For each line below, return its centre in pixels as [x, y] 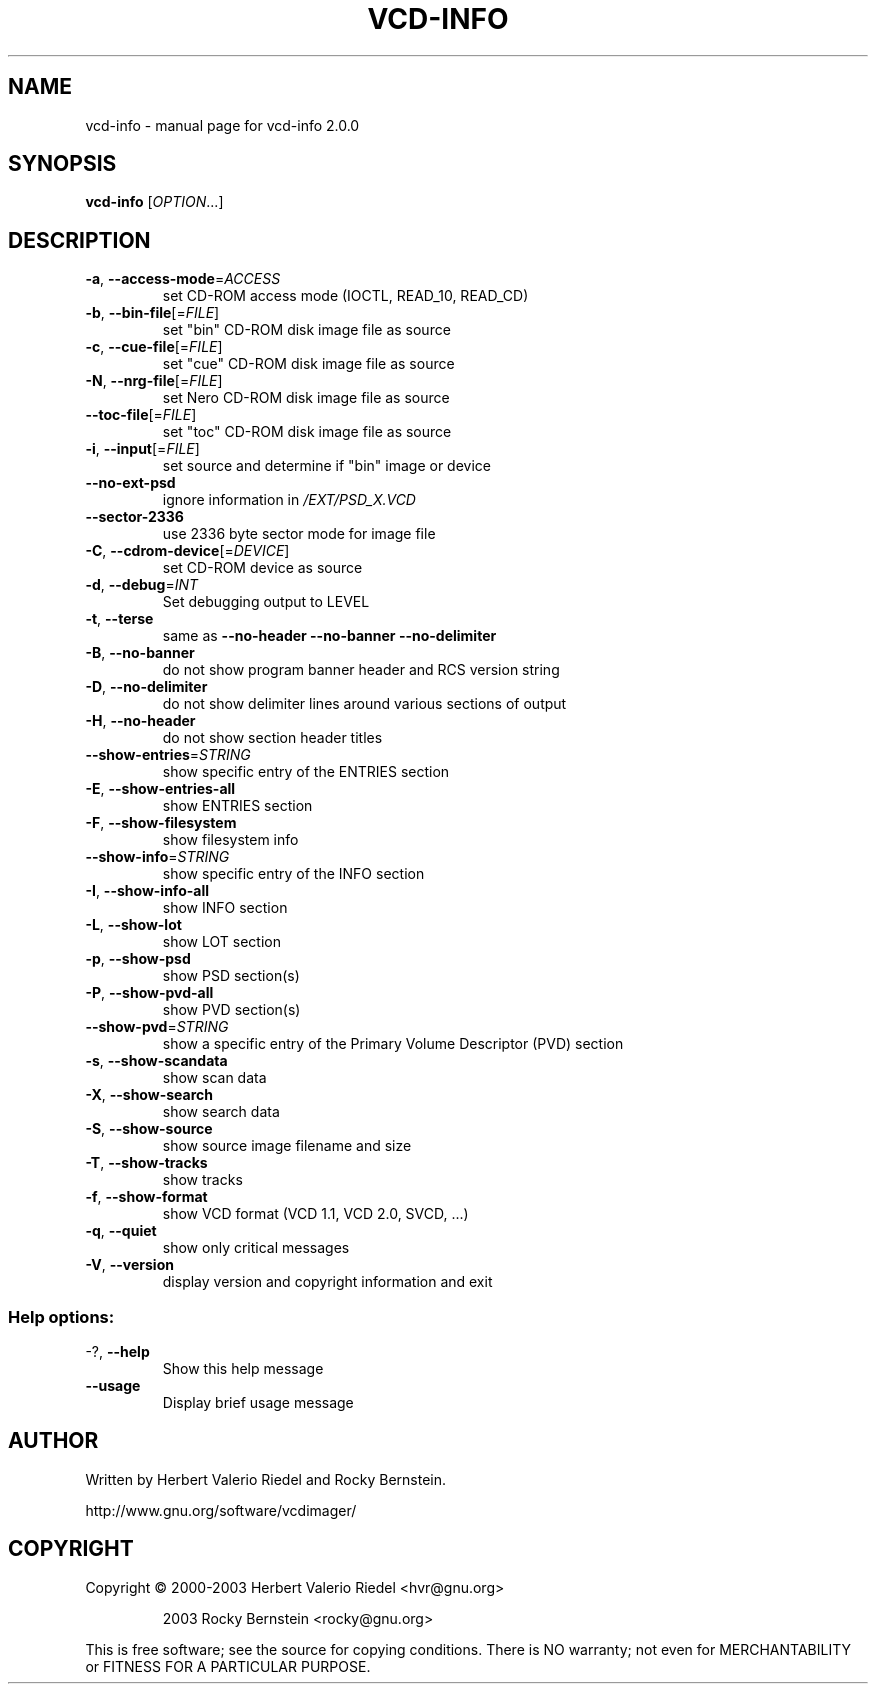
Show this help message [243, 1369]
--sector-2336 [134, 517]
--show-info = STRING [157, 857]
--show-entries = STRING [168, 755]
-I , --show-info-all [147, 891]
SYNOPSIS [62, 164]
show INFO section [225, 908]
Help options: [61, 1316]
